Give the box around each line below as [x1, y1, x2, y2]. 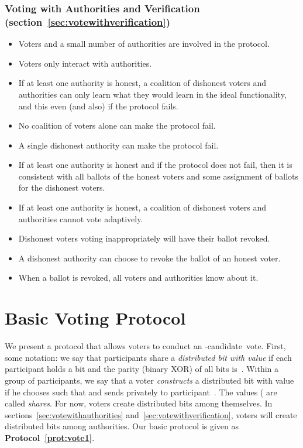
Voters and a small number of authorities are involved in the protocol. [18, 37, 270, 50]
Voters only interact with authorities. [18, 57, 152, 69]
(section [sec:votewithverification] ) [5, 14, 171, 29]
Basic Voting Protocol [5, 306, 186, 330]
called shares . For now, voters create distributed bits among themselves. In [5, 397, 273, 409]
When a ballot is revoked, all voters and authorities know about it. [18, 271, 259, 284]
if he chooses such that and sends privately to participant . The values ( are [5, 385, 277, 398]
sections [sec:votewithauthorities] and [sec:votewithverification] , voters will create [5, 408, 297, 421]
